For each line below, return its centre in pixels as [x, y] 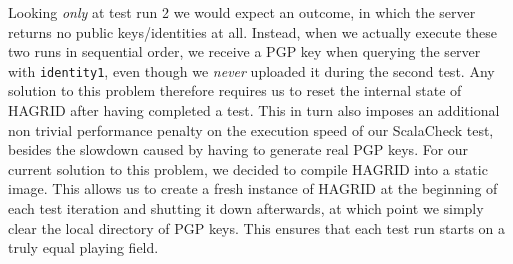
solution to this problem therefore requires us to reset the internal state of [235, 90]
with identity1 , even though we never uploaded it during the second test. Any [251, 70]
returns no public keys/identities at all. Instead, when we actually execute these [252, 31]
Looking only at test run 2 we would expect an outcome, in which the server [242, 12]
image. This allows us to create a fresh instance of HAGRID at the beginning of [253, 188]
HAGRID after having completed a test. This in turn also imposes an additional [254, 110]
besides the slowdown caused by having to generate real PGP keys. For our [238, 149]
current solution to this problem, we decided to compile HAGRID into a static [248, 168]
